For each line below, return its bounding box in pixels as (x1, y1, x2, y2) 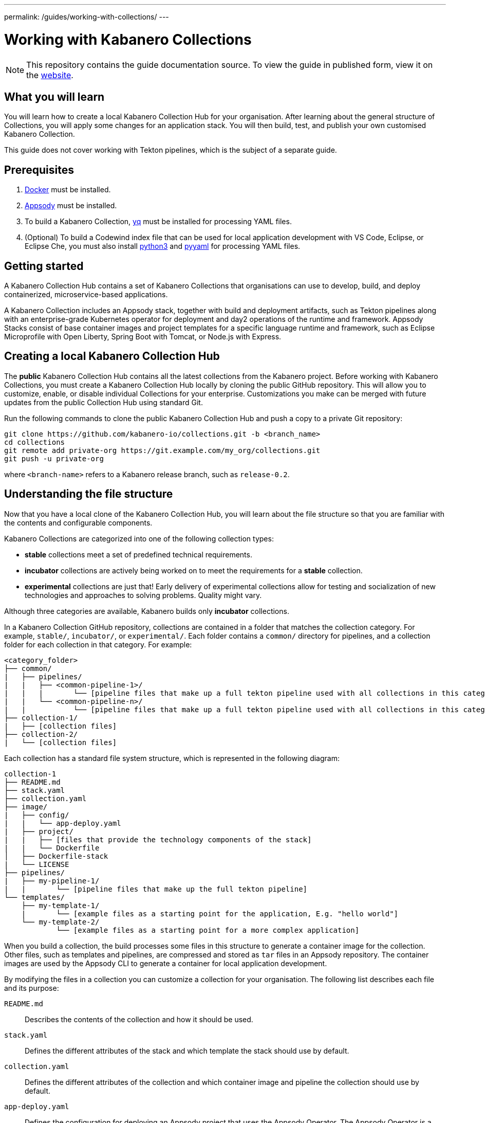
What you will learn (4, 90, 105, 103)
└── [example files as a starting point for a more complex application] (56, 926, 360, 934)
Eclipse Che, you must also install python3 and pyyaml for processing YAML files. (25, 242, 301, 251)
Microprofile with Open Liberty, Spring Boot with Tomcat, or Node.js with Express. (4, 332, 282, 341)
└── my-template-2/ (21, 917, 100, 926)
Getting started (4, 259, 84, 273)
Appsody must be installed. (25, 201, 117, 210)
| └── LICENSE (4, 860, 69, 868)
